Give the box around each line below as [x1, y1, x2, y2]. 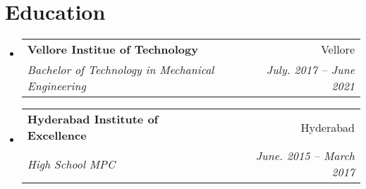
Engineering [27, 78, 86, 94]
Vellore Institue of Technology [27, 41, 198, 58]
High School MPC [27, 155, 116, 172]
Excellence [27, 127, 87, 144]
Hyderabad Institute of [27, 111, 159, 128]
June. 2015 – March [255, 147, 355, 164]
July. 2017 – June [266, 61, 355, 78]
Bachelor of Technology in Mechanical [27, 61, 214, 78]
